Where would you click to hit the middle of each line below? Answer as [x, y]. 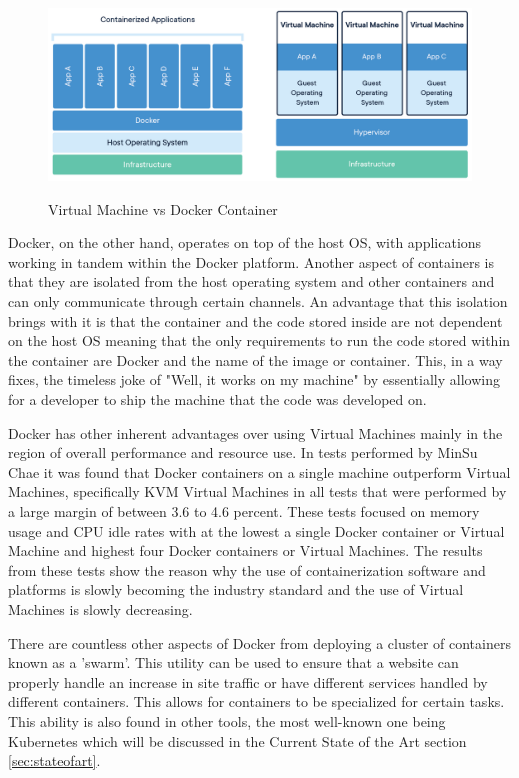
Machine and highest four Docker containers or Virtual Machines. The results [245, 550]
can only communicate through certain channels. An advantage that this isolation [258, 301]
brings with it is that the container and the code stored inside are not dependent [255, 320]
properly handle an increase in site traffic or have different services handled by [248, 681]
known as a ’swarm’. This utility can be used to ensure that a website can [233, 662]
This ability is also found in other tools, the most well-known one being [227, 720]
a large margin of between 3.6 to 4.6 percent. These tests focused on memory [244, 510]
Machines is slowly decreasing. [100, 608]
